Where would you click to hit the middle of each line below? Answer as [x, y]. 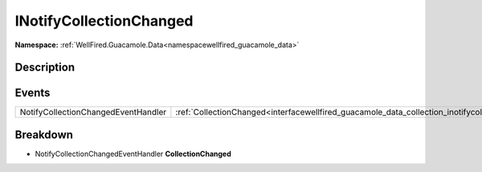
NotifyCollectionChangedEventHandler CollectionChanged [133, 154]
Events [33, 93]
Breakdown [44, 135]
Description [45, 68]
